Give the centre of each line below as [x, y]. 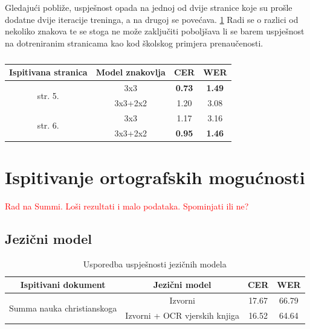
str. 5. [48, 95]
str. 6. [48, 125]
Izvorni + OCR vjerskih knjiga [182, 315]
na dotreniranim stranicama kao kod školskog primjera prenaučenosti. [134, 43]
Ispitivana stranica [48, 72]
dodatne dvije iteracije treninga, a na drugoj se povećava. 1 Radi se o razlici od [152, 19]
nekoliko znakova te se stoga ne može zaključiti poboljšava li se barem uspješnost [155, 31]
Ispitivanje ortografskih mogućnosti [155, 177]
